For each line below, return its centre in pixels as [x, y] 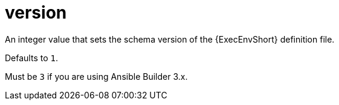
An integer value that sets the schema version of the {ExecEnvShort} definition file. [170, 39]
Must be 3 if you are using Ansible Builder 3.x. [96, 76]
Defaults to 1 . [31, 58]
